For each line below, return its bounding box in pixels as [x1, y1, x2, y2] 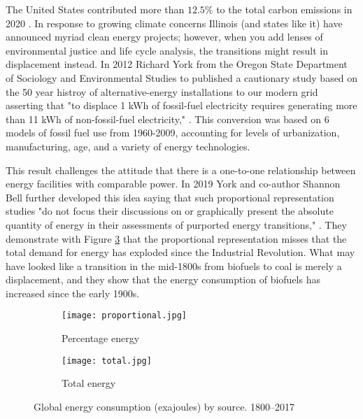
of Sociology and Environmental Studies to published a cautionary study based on [6, 70, 358, 85]
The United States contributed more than [6, 2, 185, 16]
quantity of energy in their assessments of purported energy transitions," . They [6, 217, 347, 232]
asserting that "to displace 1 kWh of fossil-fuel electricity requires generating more [6, 98, 357, 113]
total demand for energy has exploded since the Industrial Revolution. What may [6, 245, 355, 260]
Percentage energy [62, 331, 140, 346]
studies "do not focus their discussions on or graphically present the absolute [6, 204, 334, 218]
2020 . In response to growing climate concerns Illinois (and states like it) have [6, 15, 343, 30]
